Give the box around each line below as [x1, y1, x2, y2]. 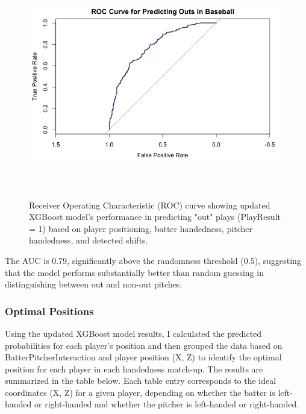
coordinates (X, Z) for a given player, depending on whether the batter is [5, 386, 275, 398]
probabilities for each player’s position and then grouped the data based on [5, 339, 283, 351]
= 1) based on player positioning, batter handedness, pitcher [29, 222, 253, 234]
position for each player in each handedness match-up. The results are [5, 362, 263, 375]
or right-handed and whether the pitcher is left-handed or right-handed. [34, 398, 299, 410]
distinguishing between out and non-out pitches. [5, 278, 183, 290]
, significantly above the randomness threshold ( [67, 254, 244, 266]
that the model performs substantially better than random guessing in [5, 266, 264, 278]
